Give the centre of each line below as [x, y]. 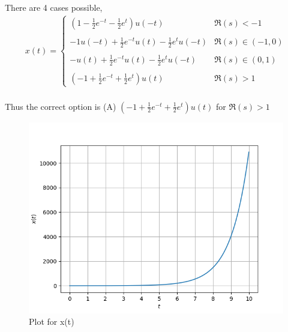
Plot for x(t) [52, 321]
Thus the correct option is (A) [61, 106]
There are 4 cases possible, [54, 7]
